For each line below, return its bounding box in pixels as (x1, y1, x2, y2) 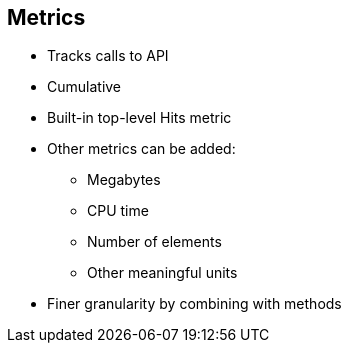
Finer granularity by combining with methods (47, 295, 342, 313)
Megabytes (87, 171, 161, 189)
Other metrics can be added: (47, 140, 236, 158)
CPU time (87, 202, 149, 220)
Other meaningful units (87, 264, 238, 282)
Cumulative (47, 78, 122, 96)
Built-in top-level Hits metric (47, 109, 232, 127)
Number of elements (87, 233, 222, 251)
